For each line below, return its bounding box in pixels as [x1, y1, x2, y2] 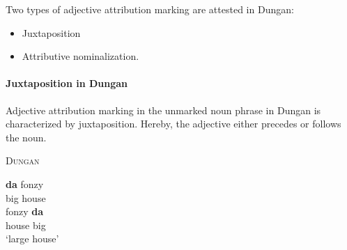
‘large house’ [6, 231, 59, 246]
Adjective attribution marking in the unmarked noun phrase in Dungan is [6, 102, 321, 117]
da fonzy [6, 176, 44, 191]
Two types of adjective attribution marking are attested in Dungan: [6, 2, 294, 16]
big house [6, 190, 46, 205]
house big [6, 217, 46, 232]
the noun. [6, 130, 47, 144]
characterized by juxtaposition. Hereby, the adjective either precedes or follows [6, 116, 341, 131]
